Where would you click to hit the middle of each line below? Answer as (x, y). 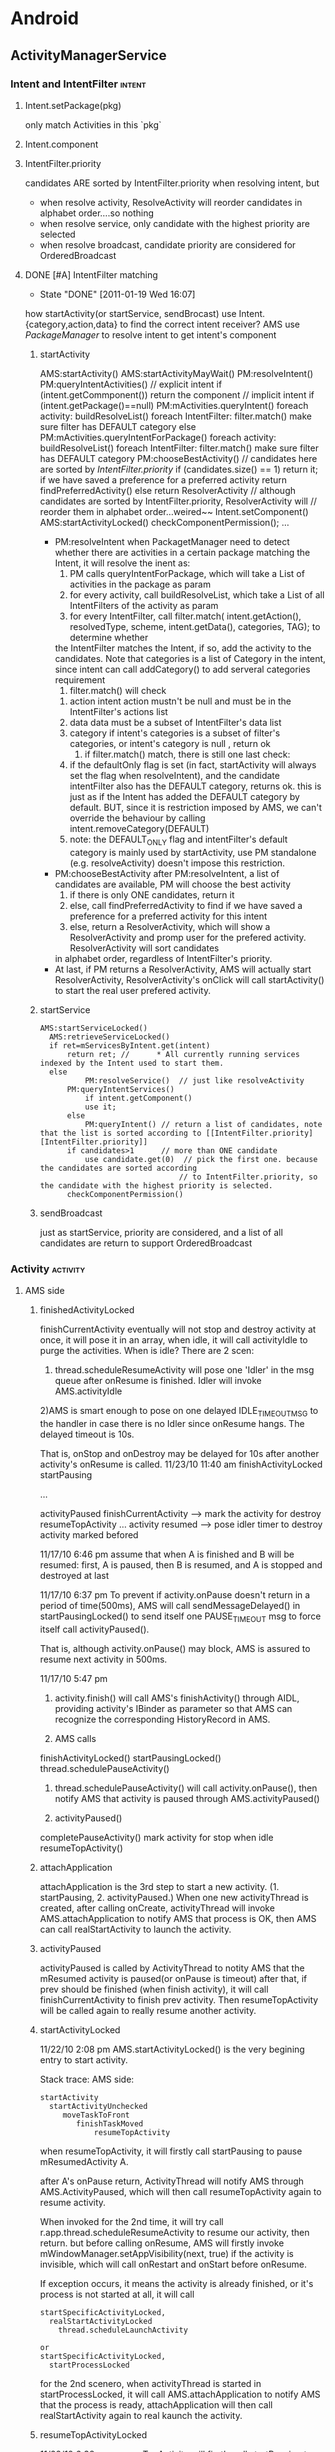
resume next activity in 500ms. (103, 1659)
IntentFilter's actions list (118, 711)
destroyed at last (74, 1575)
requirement (80, 679)
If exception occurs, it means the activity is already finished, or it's (176, 2283)
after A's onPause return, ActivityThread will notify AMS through (172, 2181)
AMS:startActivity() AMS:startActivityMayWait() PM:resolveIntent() (176, 373)
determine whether (109, 637)
